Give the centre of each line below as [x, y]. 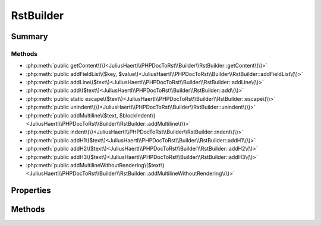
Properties [31, 191]
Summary [29, 36]
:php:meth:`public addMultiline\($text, [72, 115]
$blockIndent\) [137, 115]
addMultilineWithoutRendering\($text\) [117, 165]
